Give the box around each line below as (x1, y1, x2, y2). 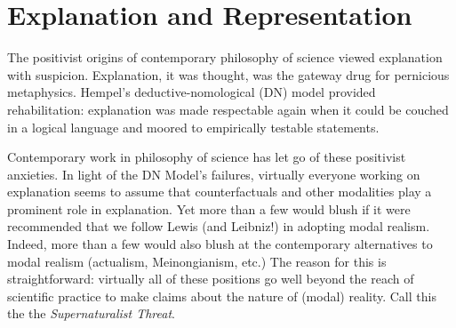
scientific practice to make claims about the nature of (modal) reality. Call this (7, 286, 436, 305)
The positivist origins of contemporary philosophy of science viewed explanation (7, 48, 443, 67)
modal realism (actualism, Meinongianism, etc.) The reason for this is (7, 252, 387, 270)
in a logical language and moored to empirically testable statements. (7, 117, 380, 136)
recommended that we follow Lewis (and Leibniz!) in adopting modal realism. (7, 217, 430, 236)
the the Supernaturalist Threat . (7, 304, 176, 323)
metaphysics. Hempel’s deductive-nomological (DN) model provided (7, 83, 376, 101)
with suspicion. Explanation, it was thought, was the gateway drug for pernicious (7, 65, 450, 84)
